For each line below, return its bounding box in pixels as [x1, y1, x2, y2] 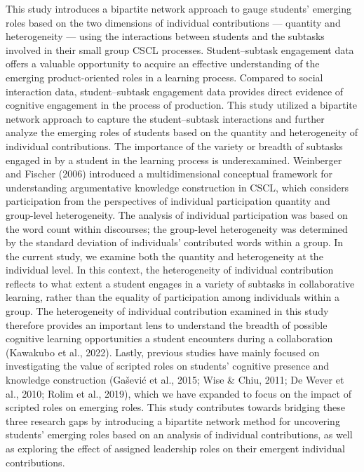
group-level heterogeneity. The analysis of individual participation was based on [6, 207, 348, 222]
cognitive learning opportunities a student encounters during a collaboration [6, 331, 333, 346]
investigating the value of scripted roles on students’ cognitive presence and [6, 358, 330, 373]
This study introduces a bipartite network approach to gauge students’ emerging [6, 1, 351, 15]
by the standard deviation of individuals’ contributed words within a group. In [6, 235, 344, 250]
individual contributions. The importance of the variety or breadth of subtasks [6, 138, 343, 153]
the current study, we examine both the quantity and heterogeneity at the [6, 248, 323, 263]
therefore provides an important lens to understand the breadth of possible [6, 317, 328, 332]
